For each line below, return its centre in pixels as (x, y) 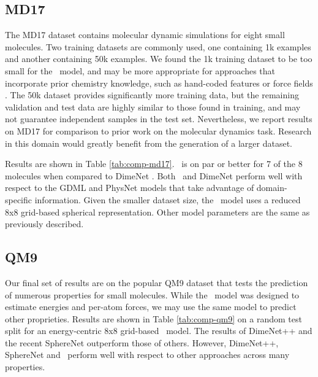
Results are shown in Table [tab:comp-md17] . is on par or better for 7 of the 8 (154, 164)
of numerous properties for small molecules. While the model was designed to (152, 294)
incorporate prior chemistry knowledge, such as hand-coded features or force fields (159, 83)
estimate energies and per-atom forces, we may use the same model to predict (151, 307)
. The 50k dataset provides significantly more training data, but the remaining (152, 95)
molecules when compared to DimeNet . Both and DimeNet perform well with (154, 175)
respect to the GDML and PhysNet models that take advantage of (130, 188)
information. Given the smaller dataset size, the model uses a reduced (168, 199)
